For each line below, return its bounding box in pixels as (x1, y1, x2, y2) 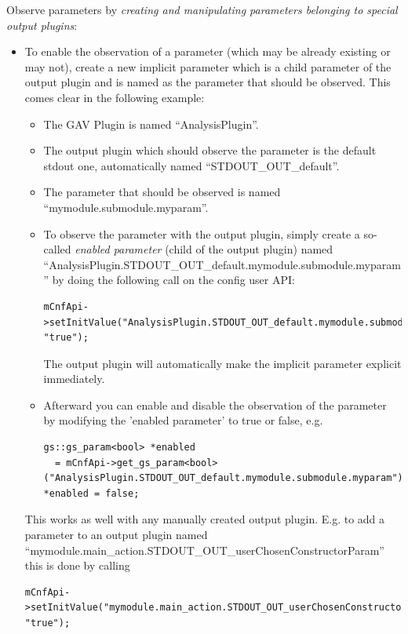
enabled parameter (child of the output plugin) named (75, 241, 333, 257)
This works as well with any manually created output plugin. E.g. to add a (24, 511, 385, 527)
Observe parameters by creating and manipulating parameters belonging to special (6, 2, 398, 17)
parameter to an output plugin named (24, 527, 208, 543)
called (43, 241, 71, 257)
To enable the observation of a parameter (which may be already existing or (24, 43, 391, 60)
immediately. (43, 370, 105, 387)
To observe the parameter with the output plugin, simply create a (43, 225, 360, 242)
